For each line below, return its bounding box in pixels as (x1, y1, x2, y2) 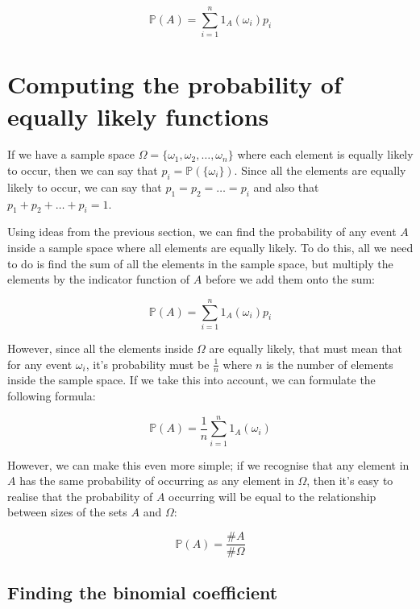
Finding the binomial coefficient (7, 580, 278, 605)
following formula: (7, 387, 96, 404)
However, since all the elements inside (7, 339, 193, 356)
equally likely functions (7, 99, 269, 132)
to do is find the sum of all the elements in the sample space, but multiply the (7, 255, 393, 271)
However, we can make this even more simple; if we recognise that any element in (7, 456, 410, 473)
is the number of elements (266, 355, 393, 372)
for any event (7, 355, 73, 372)
